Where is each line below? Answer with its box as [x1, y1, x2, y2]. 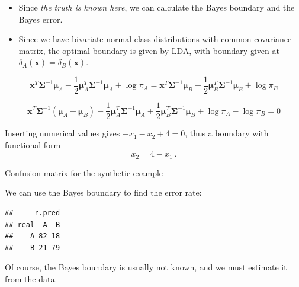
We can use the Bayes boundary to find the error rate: [5, 186, 202, 199]
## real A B [5, 220, 60, 229]
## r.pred [5, 208, 60, 217]
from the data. [5, 272, 57, 285]
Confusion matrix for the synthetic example [5, 166, 163, 178]
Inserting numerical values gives [5, 127, 120, 139]
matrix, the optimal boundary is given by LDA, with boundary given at [18, 44, 279, 56]
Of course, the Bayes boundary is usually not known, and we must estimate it [5, 261, 287, 273]
